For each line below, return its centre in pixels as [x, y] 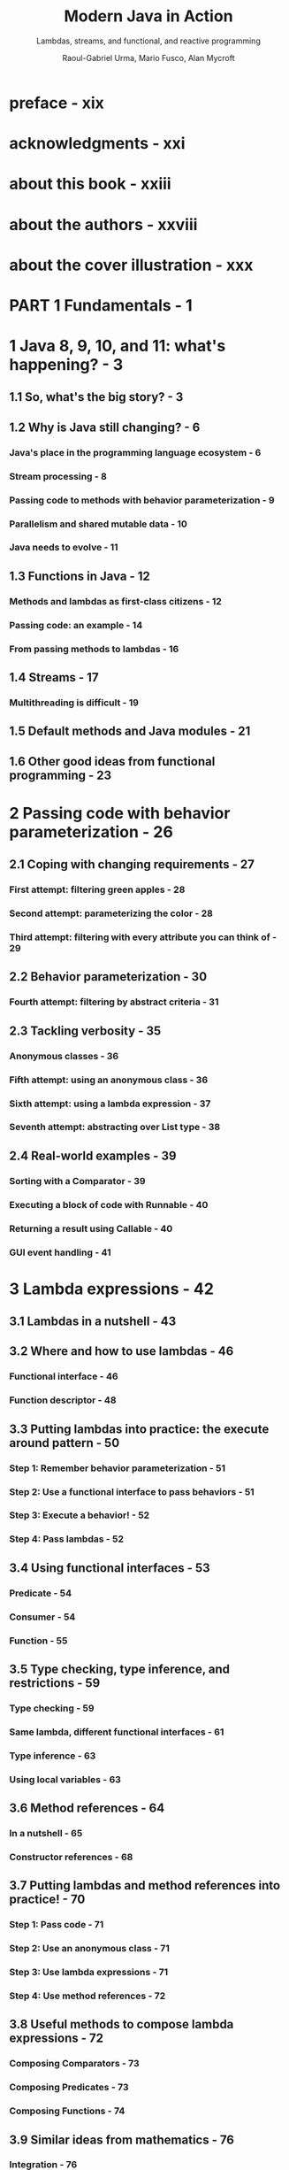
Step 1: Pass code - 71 [57, 1925]
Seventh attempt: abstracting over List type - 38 [115, 1127]
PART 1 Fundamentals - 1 [101, 305]
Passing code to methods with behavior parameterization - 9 [142, 500]
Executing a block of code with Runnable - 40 [109, 1204]
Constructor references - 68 [71, 1857]
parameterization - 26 [91, 831]
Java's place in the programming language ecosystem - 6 [135, 452]
